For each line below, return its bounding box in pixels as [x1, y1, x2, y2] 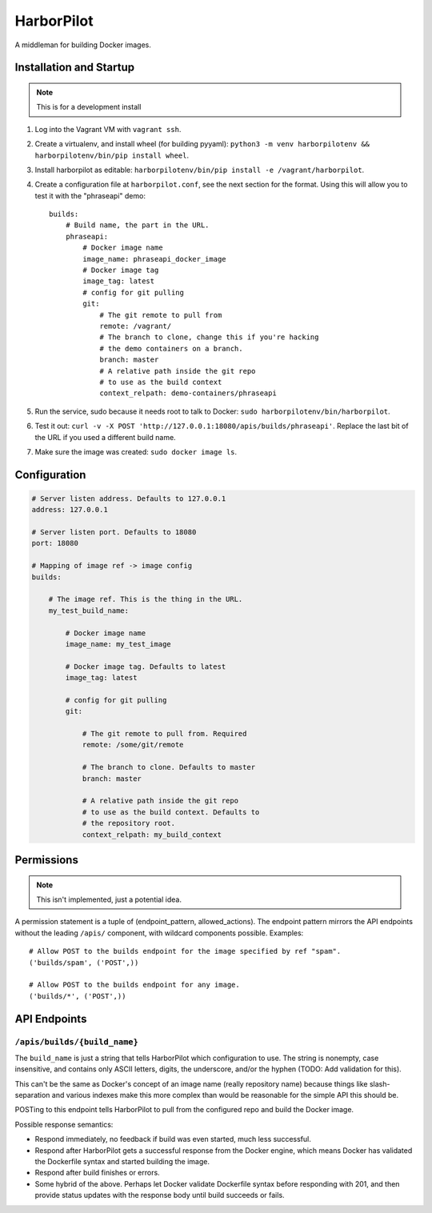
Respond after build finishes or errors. [34, 1168, 160, 1178]
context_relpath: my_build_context [82, 830, 222, 839]
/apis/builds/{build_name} [14, 1036, 139, 1047]
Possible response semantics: [14, 1119, 114, 1129]
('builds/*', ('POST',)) [29, 991, 126, 1000]
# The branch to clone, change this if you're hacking [99, 333, 319, 342]
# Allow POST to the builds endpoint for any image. [29, 980, 240, 990]
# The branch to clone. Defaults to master [82, 763, 256, 772]
